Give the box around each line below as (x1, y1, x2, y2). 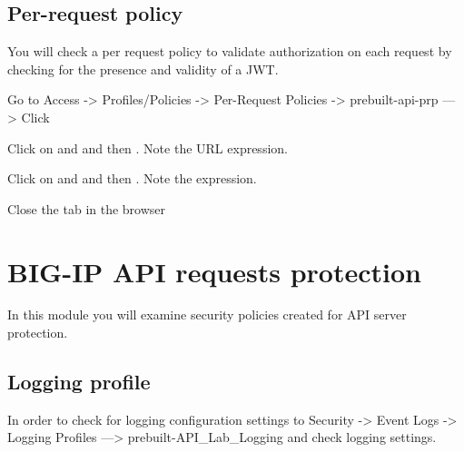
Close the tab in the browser (7, 199, 166, 218)
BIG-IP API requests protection (7, 252, 421, 290)
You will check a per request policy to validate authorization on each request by (7, 42, 452, 61)
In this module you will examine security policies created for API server (7, 305, 407, 324)
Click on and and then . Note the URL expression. (7, 138, 288, 157)
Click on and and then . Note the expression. (7, 169, 257, 188)
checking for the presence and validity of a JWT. (7, 59, 279, 78)
